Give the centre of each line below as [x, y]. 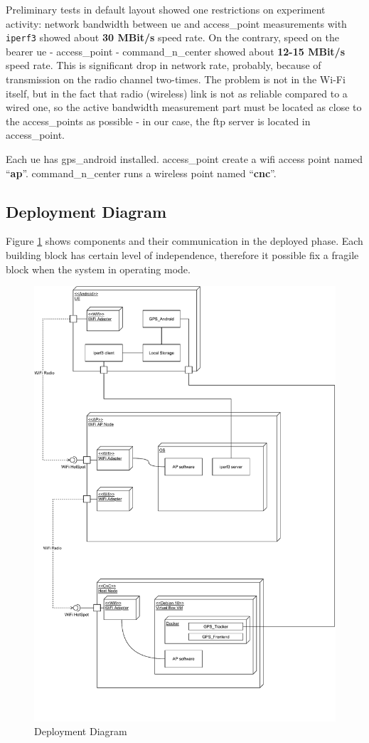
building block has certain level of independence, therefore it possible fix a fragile [182, 254]
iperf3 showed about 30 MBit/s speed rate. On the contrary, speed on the [172, 37]
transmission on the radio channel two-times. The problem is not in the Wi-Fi [176, 79]
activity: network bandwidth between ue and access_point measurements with [176, 23]
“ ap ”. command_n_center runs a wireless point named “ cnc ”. [141, 173]
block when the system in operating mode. [98, 269]
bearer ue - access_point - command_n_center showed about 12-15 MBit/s [176, 51]
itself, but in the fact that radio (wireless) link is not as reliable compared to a [177, 93]
